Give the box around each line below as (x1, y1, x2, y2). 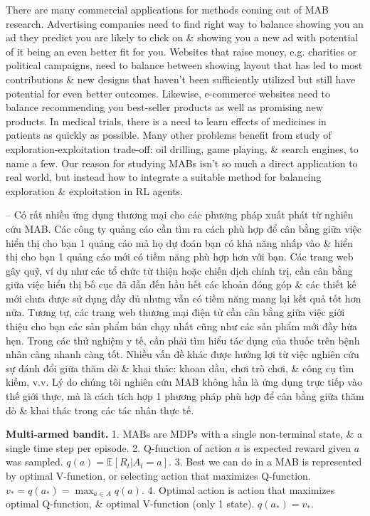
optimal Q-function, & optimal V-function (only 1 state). (6, 496, 255, 511)
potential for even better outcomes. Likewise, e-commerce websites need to (6, 85, 330, 100)
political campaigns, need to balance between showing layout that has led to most (6, 58, 363, 73)
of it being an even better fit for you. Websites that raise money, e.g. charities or (6, 43, 357, 58)
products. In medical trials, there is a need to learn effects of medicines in (6, 113, 327, 128)
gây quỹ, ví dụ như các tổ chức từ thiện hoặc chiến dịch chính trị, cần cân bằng (6, 263, 353, 278)
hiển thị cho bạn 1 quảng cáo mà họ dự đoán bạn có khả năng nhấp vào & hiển (6, 235, 353, 250)
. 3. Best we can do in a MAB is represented (169, 454, 362, 469)
